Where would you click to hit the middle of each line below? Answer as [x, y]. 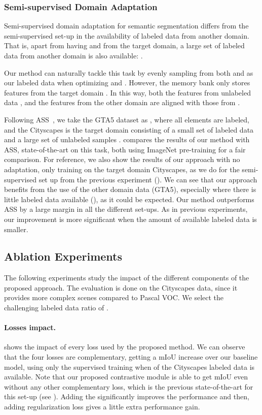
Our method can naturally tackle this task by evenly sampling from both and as [129, 72]
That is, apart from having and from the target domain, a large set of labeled [124, 45]
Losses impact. [30, 327]
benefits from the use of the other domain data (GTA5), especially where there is [130, 189]
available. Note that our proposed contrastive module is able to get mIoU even [126, 377]
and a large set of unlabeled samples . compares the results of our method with [127, 139]
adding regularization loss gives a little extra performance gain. [102, 407]
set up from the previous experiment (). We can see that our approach [148, 179]
